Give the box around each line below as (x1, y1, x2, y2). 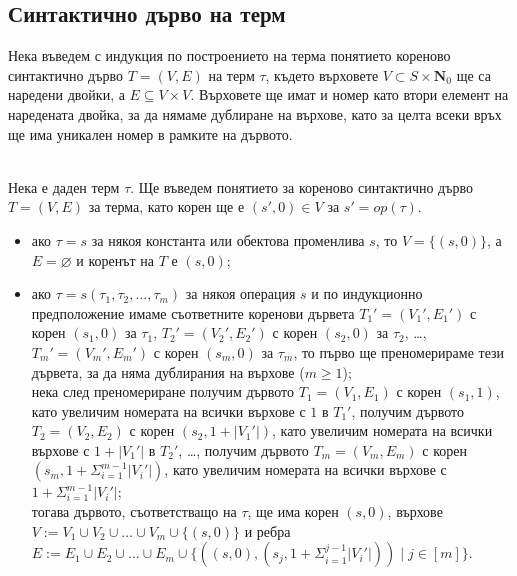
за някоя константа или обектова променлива (91, 229, 365, 250)
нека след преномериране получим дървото (31, 381, 295, 402)
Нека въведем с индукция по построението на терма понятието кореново (8, 45, 451, 66)
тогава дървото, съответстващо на (31, 501, 237, 522)
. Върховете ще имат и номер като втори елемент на (190, 84, 509, 105)
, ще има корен (247, 501, 339, 522)
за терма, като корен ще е (88, 196, 245, 217)
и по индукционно (311, 283, 423, 304)
